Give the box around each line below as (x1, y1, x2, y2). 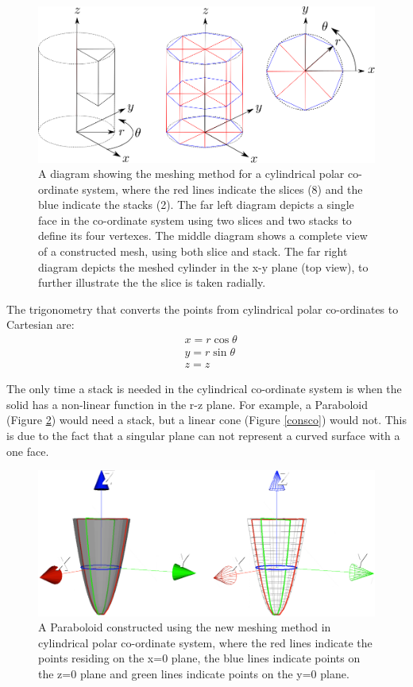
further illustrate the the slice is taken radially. (38, 274, 266, 291)
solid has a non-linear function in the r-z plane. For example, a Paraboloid (6, 396, 368, 412)
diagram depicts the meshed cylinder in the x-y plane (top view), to (38, 258, 369, 275)
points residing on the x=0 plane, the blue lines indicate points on (38, 650, 361, 666)
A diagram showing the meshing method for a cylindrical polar (38, 165, 345, 182)
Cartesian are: (6, 316, 75, 333)
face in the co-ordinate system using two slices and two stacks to (38, 211, 352, 228)
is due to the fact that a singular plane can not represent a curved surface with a (6, 426, 400, 443)
